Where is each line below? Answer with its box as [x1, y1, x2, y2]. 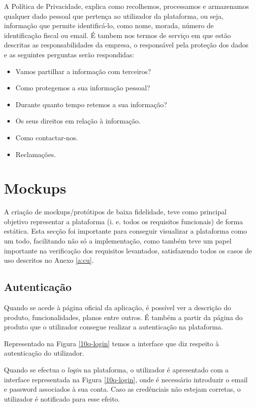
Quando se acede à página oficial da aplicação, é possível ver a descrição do [4, 302, 231, 313]
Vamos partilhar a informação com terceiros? [15, 66, 151, 76]
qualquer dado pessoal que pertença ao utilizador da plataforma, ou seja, [4, 10, 224, 21]
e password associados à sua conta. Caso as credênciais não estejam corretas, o [4, 384, 241, 394]
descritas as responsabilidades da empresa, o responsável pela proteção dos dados [4, 40, 249, 50]
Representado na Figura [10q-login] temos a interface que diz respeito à [4, 338, 219, 348]
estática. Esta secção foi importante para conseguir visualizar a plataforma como [4, 226, 247, 236]
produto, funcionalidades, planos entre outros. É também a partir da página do [4, 312, 243, 322]
